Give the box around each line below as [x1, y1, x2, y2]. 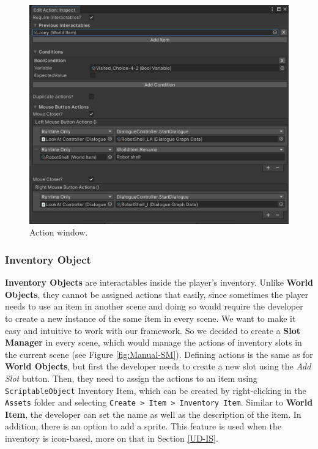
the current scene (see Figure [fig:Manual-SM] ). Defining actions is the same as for [5, 347, 313, 360]
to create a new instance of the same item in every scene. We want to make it [5, 311, 296, 324]
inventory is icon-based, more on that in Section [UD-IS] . [5, 432, 218, 444]
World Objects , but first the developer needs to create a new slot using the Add [5, 360, 311, 373]
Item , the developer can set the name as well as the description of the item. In [5, 407, 301, 420]
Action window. [29, 226, 88, 239]
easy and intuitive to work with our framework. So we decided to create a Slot [5, 324, 300, 336]
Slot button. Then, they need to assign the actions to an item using [5, 371, 257, 384]
